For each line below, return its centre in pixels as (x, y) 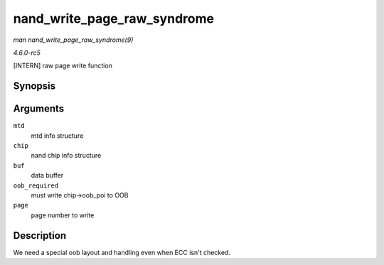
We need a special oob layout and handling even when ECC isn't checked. (122, 252)
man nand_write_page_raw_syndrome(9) (73, 40)
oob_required (36, 185)
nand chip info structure (66, 156)
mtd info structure (57, 136)
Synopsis (34, 86)
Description (40, 236)
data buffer (47, 175)
